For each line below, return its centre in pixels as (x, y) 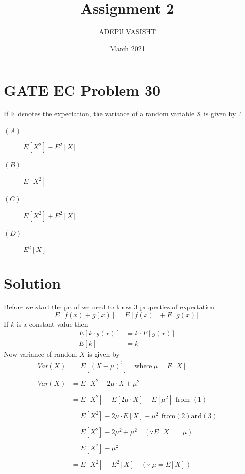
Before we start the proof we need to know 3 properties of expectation (109, 306)
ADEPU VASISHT (127, 32)
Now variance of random (41, 354)
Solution (33, 283)
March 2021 (127, 48)
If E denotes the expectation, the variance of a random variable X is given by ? (123, 114)
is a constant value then (52, 323)
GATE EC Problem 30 (82, 90)
